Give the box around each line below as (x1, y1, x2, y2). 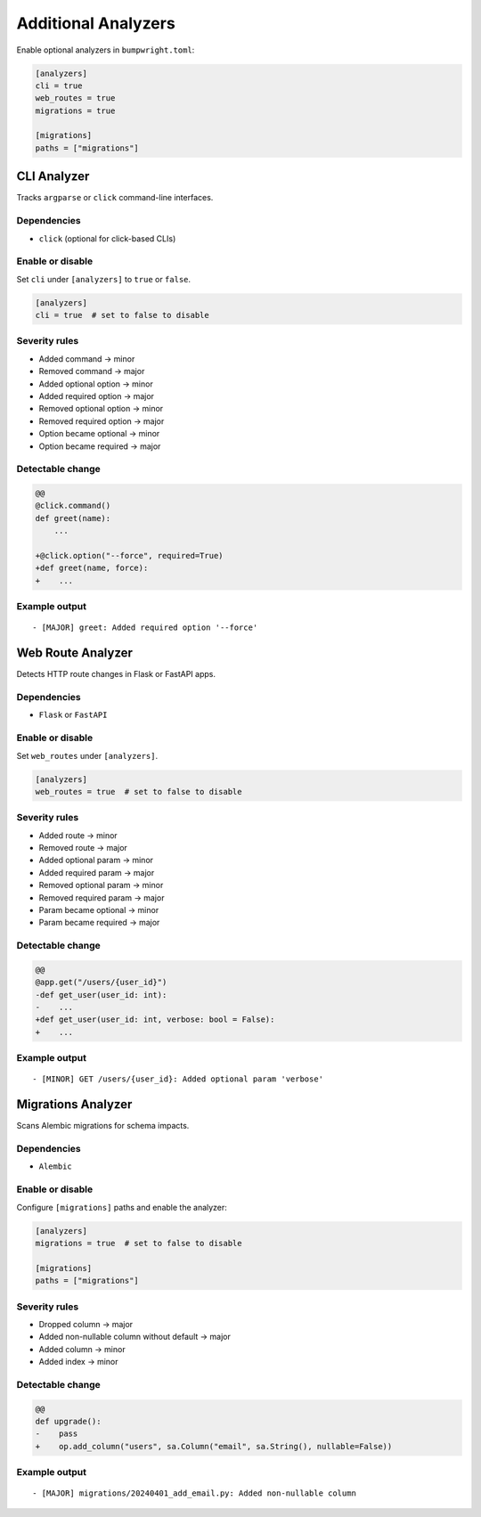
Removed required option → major (38, 415, 165, 427)
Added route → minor (38, 829, 118, 841)
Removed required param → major (38, 892, 165, 903)
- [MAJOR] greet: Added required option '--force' (32, 623, 258, 632)
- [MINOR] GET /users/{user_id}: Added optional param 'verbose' (32, 1074, 324, 1084)
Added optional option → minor (38, 379, 153, 389)
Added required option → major (38, 390, 155, 401)
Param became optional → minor (38, 904, 159, 915)
